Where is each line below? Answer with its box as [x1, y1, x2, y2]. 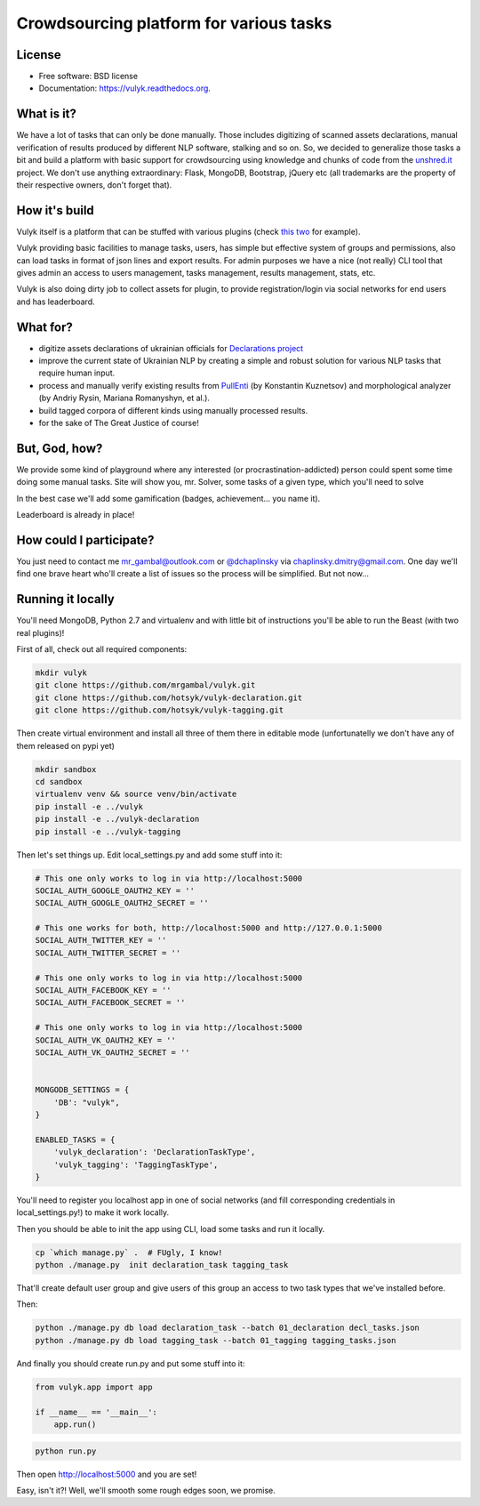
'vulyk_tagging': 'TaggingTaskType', [53, 1159, 219, 1170]
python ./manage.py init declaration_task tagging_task [35, 1260, 289, 1270]
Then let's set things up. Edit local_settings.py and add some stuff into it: [16, 850, 283, 860]
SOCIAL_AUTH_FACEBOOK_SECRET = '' [35, 997, 186, 1008]
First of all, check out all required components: [16, 644, 188, 655]
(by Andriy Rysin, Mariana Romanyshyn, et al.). [38, 392, 211, 404]
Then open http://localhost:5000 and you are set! [16, 1469, 197, 1479]
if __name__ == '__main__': [35, 1406, 157, 1417]
